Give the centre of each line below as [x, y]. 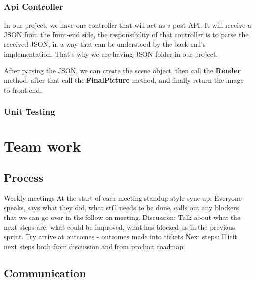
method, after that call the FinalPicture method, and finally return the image [124, 80]
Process [24, 177]
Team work [42, 146]
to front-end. [23, 89]
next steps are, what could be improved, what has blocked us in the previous [120, 227]
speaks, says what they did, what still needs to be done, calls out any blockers [122, 207]
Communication [45, 272]
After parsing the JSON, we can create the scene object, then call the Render [122, 70]
